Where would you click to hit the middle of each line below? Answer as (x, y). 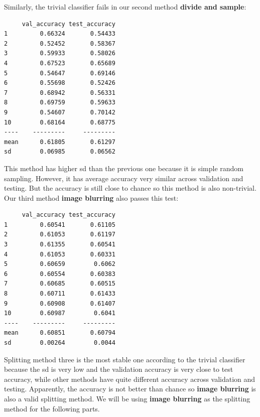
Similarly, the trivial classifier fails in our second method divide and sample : (125, 7)
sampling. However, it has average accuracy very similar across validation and (124, 178)
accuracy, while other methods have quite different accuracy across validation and (130, 379)
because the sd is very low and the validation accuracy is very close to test (119, 369)
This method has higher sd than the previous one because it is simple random (124, 168)
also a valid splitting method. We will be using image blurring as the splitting (127, 398)
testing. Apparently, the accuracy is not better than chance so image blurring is (130, 389)
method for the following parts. (52, 408)
